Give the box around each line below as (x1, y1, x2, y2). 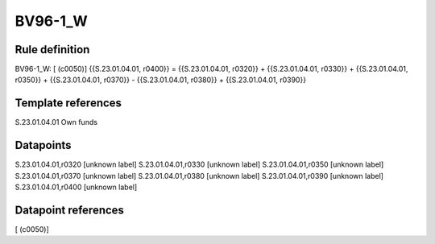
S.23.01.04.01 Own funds (14, 118, 98, 127)
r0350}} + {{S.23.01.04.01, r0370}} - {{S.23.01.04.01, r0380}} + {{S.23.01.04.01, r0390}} (14, 75, 306, 85)
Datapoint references (14, 203, 125, 217)
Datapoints (14, 139, 72, 152)
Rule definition (14, 43, 90, 56)
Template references (14, 97, 122, 110)
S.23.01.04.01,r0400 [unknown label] (14, 182, 138, 192)
